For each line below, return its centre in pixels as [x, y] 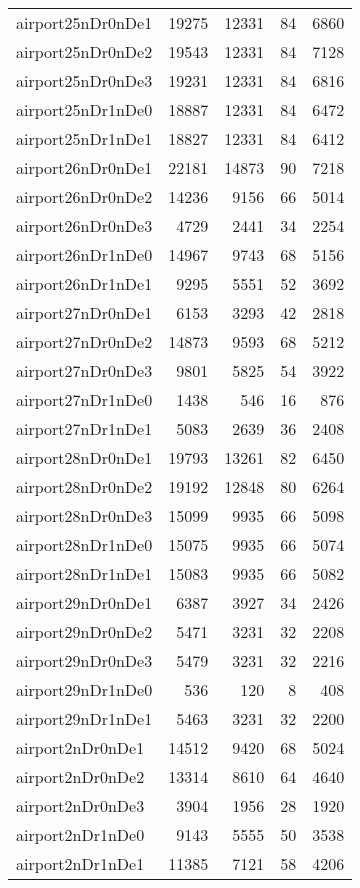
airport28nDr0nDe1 [84, 457]
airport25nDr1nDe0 [84, 109]
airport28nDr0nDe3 [84, 515]
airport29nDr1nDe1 [84, 718]
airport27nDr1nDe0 [84, 399]
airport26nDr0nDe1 [84, 167]
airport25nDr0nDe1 [84, 22]
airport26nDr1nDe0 [84, 254]
